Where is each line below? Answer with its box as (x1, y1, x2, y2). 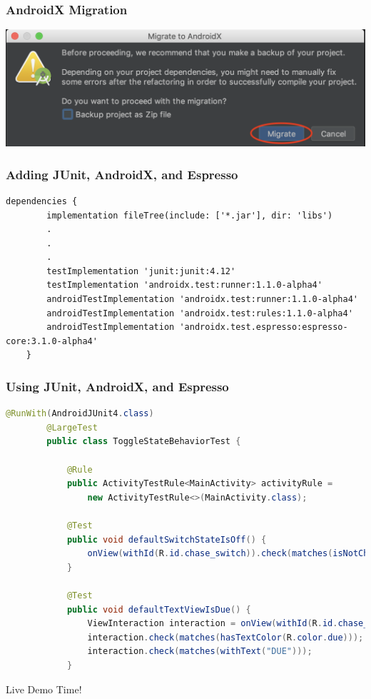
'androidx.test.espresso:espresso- (179, 322, 348, 333)
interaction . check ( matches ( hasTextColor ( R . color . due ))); (87, 632, 364, 643)
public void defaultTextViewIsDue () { (66, 604, 251, 615)
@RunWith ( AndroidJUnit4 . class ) (6, 408, 154, 419)
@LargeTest (46, 422, 98, 433)
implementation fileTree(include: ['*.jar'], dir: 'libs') (46, 210, 333, 221)
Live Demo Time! (6, 681, 82, 696)
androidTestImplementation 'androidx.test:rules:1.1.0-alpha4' (46, 308, 353, 318)
